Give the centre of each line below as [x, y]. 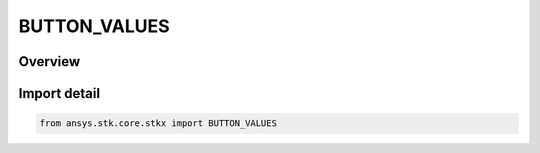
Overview [49, 61]
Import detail [59, 93]
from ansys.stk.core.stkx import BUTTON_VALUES [158, 123]
